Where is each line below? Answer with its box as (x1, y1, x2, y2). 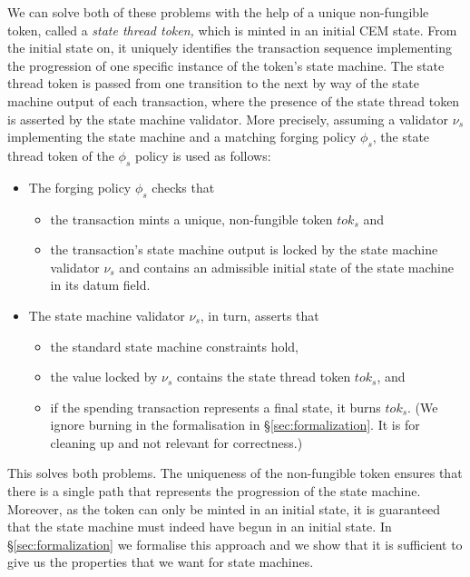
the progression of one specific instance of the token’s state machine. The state (7, 55, 445, 75)
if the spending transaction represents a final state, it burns (50, 397, 381, 416)
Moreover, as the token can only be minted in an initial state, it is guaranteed (7, 499, 441, 518)
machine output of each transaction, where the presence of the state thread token (7, 91, 460, 110)
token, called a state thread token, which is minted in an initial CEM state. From (7, 20, 457, 39)
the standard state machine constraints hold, (50, 336, 299, 355)
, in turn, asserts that (200, 305, 319, 324)
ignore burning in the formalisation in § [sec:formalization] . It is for (50, 415, 420, 434)
